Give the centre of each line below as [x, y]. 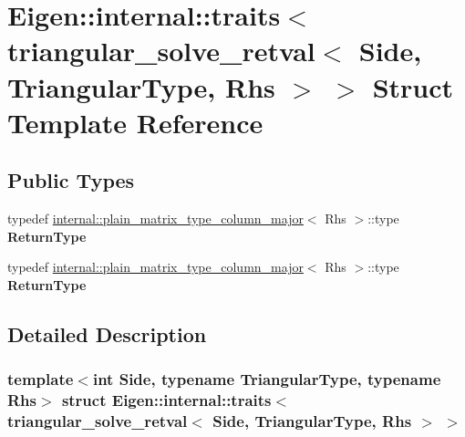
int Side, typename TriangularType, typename [267, 379]
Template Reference [135, 122]
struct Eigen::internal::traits [166, 400]
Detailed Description [107, 333]
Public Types [71, 180]
